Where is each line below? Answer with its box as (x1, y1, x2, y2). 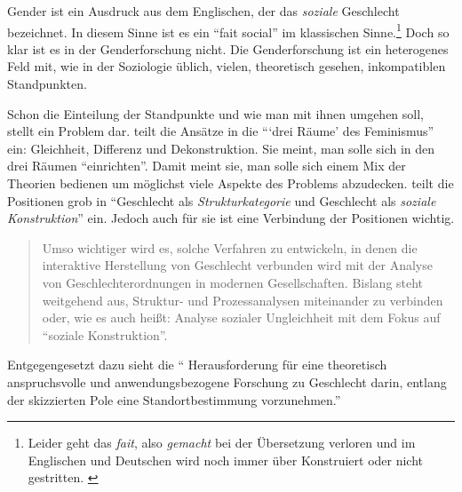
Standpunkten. (7, 75, 87, 93)
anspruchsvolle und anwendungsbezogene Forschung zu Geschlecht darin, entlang (7, 372, 447, 391)
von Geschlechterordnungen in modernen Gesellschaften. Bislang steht (42, 273, 424, 291)
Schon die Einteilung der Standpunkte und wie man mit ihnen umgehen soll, (7, 104, 424, 123)
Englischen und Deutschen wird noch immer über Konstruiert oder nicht (28, 450, 424, 469)
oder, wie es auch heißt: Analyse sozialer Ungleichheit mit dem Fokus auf (42, 308, 441, 327)
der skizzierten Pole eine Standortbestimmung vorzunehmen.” (7, 390, 341, 409)
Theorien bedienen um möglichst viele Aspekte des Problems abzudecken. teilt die (7, 174, 454, 192)
